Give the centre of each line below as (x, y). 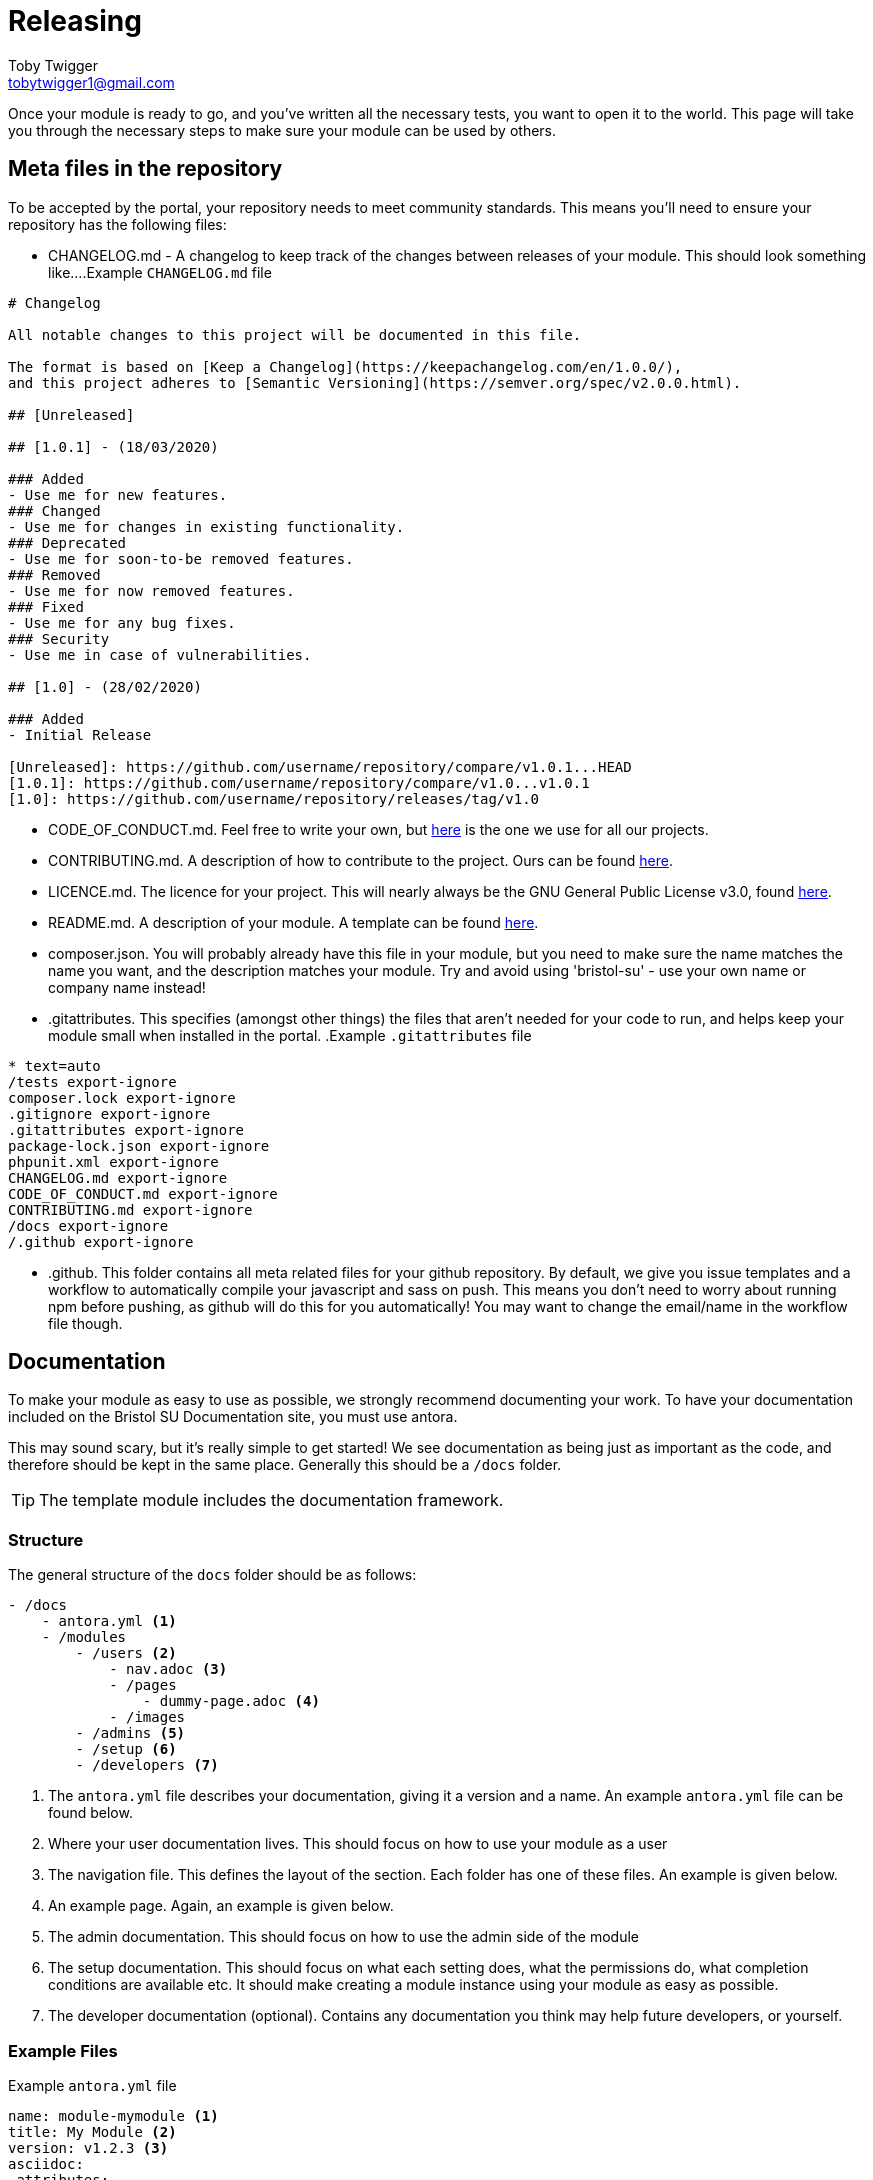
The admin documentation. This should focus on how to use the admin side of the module (344, 1937)
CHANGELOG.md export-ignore (118, 1177)
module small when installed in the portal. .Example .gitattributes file (290, 1035)
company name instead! (127, 987)
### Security (59, 638)
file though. (85, 1323)
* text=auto (54, 1065)
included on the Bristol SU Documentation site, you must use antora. (233, 1417)
